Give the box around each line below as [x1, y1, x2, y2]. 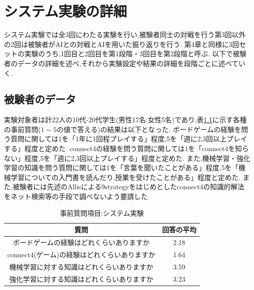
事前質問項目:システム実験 [60, 207, 144, 218]
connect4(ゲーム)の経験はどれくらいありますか [7, 249, 156, 259]
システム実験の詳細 [4, 1, 127, 21]
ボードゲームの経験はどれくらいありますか [13, 237, 150, 247]
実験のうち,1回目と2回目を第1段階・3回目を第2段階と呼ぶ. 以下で [24, 48, 233, 59]
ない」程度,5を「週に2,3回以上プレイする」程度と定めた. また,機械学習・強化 [4, 153, 251, 163]
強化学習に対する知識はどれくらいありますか [9, 273, 154, 284]
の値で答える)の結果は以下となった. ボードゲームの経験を [57, 124, 241, 134]
